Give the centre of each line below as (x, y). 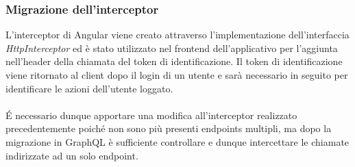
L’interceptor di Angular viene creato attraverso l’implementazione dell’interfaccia (177, 35)
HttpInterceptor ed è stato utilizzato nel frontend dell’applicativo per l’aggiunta (172, 48)
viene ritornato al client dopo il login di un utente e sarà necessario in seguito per (177, 75)
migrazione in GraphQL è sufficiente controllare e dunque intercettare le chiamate (177, 141)
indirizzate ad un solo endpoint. (72, 155)
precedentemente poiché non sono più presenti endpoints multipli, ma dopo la (169, 128)
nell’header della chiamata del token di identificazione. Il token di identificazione (174, 61)
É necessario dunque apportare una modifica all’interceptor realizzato (151, 115)
